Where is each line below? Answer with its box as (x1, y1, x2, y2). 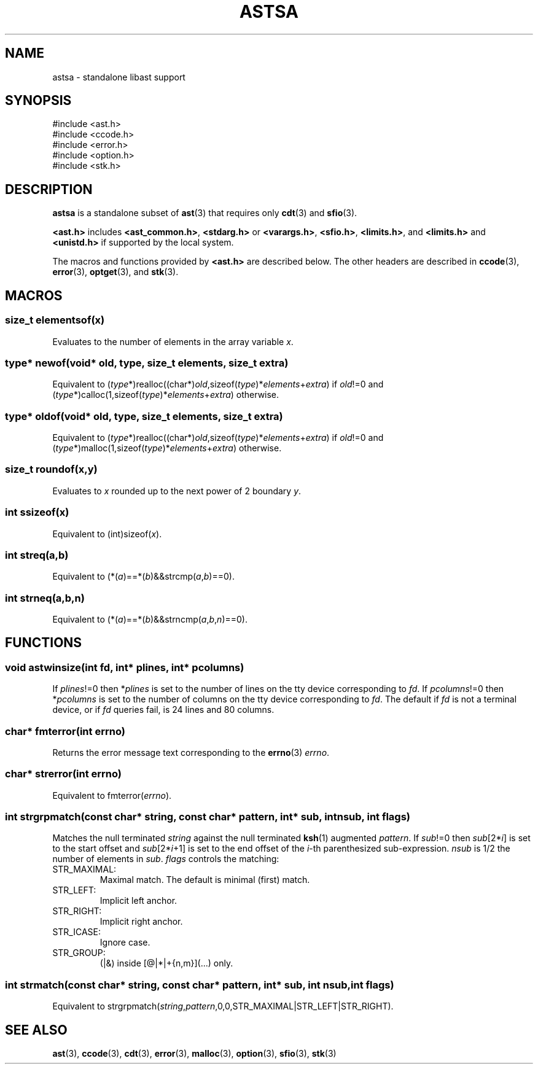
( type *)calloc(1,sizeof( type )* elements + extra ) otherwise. (52, 389, 279, 400)
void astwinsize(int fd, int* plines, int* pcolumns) (5, 661, 244, 674)
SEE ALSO (5, 1022, 68, 1038)
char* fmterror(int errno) (5, 725, 125, 737)
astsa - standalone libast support (52, 71, 185, 82)
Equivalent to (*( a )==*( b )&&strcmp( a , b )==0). (52, 571, 235, 582)
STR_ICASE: (52, 927, 101, 938)
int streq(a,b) (5, 548, 69, 561)
